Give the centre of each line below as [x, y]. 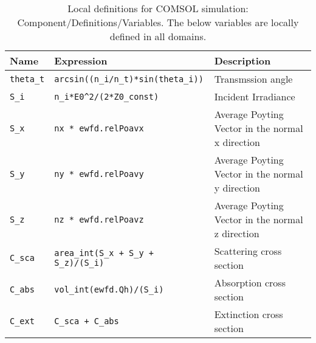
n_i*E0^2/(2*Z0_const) [107, 96]
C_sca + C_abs [87, 321]
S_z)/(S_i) [79, 263]
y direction [237, 188]
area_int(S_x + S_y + [104, 253]
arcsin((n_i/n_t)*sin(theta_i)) [129, 79]
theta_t [27, 79]
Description [242, 61]
